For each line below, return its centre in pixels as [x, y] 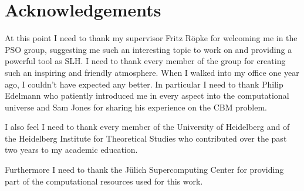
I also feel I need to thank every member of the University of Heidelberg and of [147, 127]
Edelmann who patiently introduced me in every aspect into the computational [147, 95]
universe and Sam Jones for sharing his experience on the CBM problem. [136, 107]
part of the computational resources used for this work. [104, 181]
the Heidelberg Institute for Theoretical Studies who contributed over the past [146, 138]
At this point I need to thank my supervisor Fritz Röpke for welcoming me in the [151, 38]
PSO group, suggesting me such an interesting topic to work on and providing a [148, 49]
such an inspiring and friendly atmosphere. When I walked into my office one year [152, 72]
